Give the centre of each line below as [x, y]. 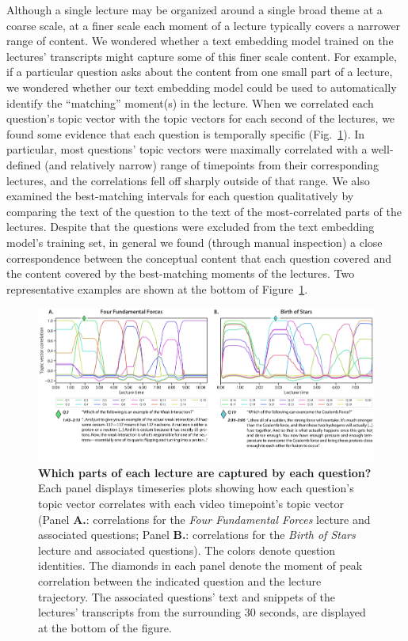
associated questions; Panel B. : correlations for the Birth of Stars [197, 535]
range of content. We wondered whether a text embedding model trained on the [200, 41]
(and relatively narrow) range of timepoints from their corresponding [212, 164]
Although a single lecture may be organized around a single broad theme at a [194, 9]
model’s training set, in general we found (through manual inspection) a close [194, 242]
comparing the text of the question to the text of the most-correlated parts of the [204, 211]
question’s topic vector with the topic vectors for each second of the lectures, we [201, 118]
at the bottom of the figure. [105, 627]
